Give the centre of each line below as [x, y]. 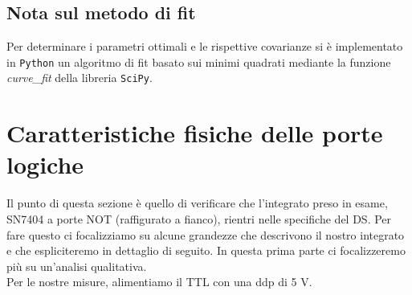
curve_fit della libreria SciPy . [80, 78]
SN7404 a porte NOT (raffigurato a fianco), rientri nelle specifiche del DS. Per [199, 219]
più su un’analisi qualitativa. [77, 266]
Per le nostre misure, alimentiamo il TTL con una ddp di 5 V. [159, 282]
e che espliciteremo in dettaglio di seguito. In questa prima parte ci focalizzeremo [206, 250]
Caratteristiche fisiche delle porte [195, 133]
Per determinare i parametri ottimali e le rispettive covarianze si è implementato [205, 46]
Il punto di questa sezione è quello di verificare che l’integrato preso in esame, [197, 203]
